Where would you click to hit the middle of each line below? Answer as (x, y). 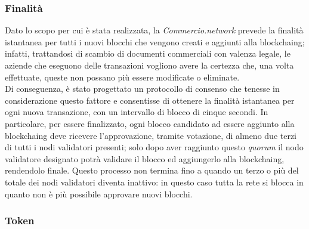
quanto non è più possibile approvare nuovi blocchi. (99, 194)
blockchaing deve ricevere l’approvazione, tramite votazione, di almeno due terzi (151, 135)
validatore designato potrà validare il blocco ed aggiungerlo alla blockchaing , (145, 158)
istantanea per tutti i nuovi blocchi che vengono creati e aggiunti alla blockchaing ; (155, 41)
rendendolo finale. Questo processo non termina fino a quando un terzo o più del (152, 170)
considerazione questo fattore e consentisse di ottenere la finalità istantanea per (150, 100)
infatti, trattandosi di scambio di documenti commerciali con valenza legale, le (148, 53)
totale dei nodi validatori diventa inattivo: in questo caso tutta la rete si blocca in (154, 182)
